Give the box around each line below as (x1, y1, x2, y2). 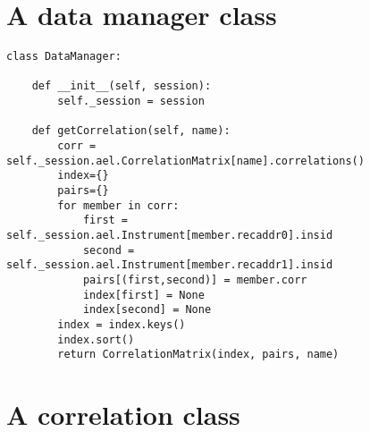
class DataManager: (6, 50, 122, 64)
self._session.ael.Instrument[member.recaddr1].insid (6, 258, 333, 272)
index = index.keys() (57, 318, 186, 331)
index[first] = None (82, 288, 205, 301)
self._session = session (57, 95, 205, 108)
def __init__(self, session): (31, 80, 212, 93)
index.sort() (57, 333, 135, 346)
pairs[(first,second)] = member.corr (82, 273, 307, 286)
